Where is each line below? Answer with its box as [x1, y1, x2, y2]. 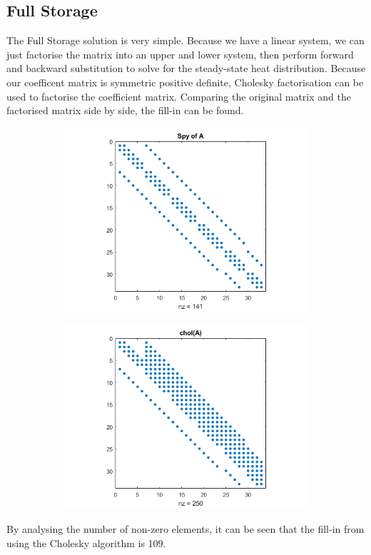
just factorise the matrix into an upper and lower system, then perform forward [6, 46, 354, 61]
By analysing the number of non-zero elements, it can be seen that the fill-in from [6, 521, 365, 536]
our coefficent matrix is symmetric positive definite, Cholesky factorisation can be [6, 74, 364, 89]
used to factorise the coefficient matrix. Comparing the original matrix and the [6, 88, 351, 103]
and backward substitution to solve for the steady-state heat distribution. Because [6, 61, 366, 76]
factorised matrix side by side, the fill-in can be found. [6, 103, 244, 118]
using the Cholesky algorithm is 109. [6, 535, 166, 550]
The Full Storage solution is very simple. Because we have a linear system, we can [6, 33, 365, 48]
